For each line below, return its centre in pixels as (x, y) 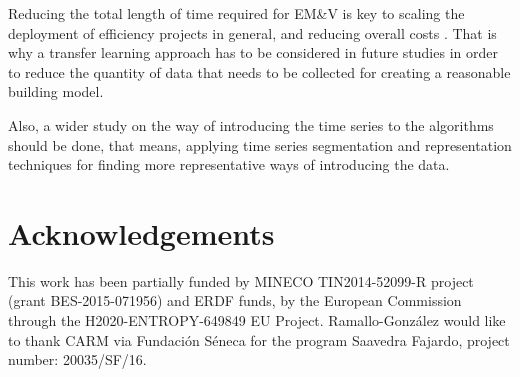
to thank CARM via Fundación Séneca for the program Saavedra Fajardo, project (259, 339)
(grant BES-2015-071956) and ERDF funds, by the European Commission (235, 300)
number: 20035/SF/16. (77, 359)
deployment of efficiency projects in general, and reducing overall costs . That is (252, 32)
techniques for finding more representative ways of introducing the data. (229, 164)
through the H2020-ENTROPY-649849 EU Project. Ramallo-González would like (257, 320)
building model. (56, 91)
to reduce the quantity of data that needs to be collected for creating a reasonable (259, 71)
